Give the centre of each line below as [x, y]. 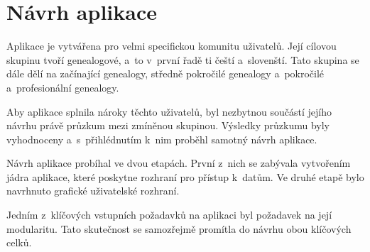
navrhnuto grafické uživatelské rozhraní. [93, 191]
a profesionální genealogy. [63, 87]
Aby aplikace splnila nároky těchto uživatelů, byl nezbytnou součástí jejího [169, 111]
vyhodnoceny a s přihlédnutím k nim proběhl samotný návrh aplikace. [162, 139]
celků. [19, 242]
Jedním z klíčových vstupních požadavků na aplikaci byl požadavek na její [169, 215]
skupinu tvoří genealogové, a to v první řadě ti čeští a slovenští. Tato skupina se [183, 59]
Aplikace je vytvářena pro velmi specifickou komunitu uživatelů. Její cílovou [172, 46]
